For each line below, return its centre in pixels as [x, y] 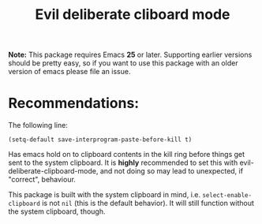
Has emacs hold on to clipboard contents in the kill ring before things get [127, 155]
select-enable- [227, 196]
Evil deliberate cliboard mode [133, 15]
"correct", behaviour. [42, 180]
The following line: [38, 125]
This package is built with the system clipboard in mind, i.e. [105, 195]
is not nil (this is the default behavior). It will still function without [148, 203]
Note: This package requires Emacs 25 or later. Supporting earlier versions [130, 55]
